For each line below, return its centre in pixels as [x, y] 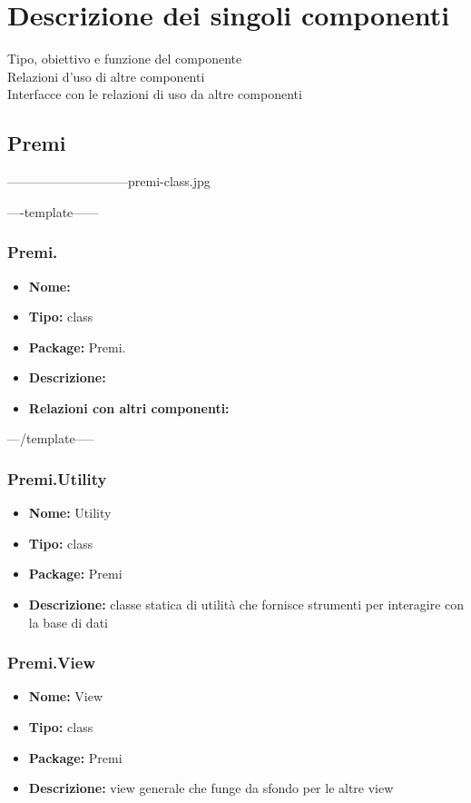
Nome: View [66, 696]
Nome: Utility [70, 513]
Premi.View [51, 663]
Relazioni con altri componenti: [129, 407]
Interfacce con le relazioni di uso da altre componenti [155, 94]
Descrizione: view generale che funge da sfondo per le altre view [211, 788]
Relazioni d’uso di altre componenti [106, 76]
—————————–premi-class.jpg [109, 181]
